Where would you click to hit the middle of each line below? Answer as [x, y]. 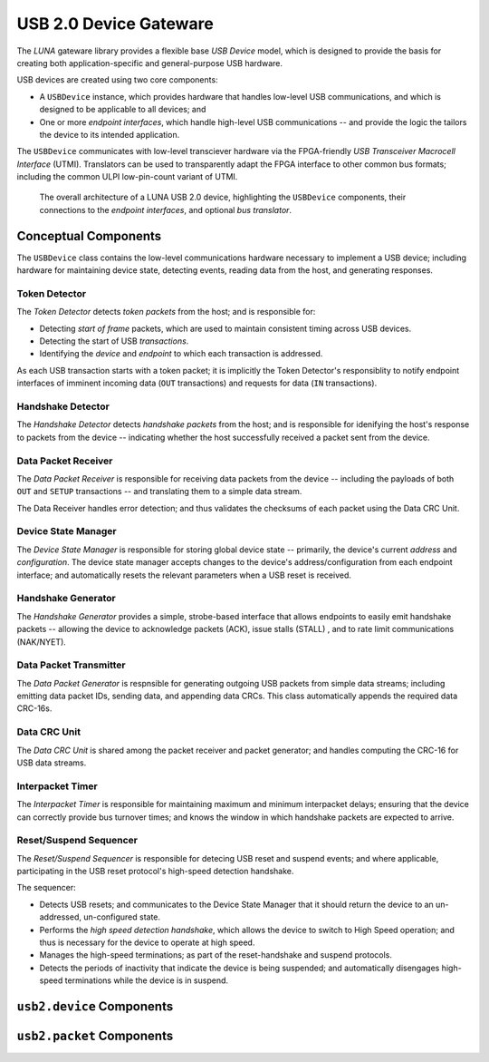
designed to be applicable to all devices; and [123, 110]
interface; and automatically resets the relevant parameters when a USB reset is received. [184, 575]
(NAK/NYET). [42, 642]
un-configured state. [122, 917]
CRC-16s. [34, 708]
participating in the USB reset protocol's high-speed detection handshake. [155, 872]
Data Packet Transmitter [71, 665]
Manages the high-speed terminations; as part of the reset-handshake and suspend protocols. [216, 955]
